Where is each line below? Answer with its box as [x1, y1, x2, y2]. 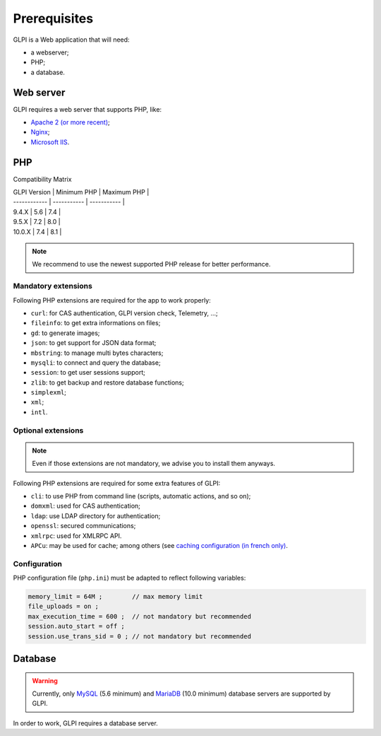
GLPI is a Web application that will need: [13, 35, 130, 44]
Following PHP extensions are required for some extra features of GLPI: [13, 479, 221, 487]
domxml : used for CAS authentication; [30, 502, 141, 510]
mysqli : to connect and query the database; [30, 358, 162, 367]
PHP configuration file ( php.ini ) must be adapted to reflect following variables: [13, 573, 246, 583]
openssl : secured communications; [30, 522, 136, 530]
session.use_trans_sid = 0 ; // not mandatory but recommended [28, 632, 252, 640]
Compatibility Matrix [13, 175, 72, 183]
